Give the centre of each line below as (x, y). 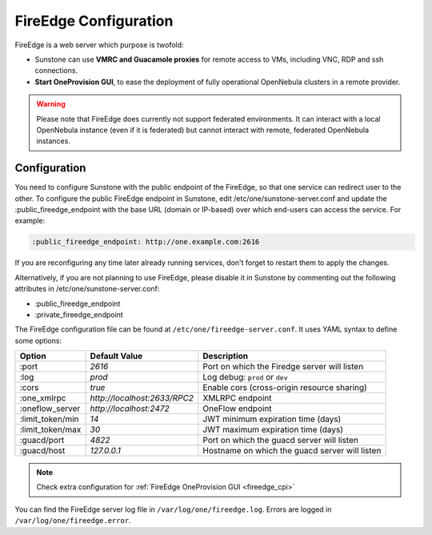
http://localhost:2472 (130, 408)
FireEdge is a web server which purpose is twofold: (99, 45)
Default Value (116, 356)
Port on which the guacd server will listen (281, 440)
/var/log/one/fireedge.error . (73, 521)
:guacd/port (42, 440)
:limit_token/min (49, 419)
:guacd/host (42, 451)
